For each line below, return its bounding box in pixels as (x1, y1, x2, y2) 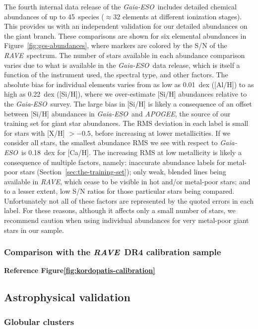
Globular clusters (4, 315, 74, 328)
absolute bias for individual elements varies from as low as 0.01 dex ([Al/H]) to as (4, 79, 254, 89)
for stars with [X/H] (4, 127, 65, 138)
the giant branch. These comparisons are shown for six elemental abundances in (4, 30, 247, 41)
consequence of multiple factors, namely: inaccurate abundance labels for (4, 157, 225, 167)
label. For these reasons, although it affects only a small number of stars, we (4, 205, 236, 216)
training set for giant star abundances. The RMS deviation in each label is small (4, 118, 249, 128)
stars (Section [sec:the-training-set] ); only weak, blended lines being (20, 166, 226, 177)
